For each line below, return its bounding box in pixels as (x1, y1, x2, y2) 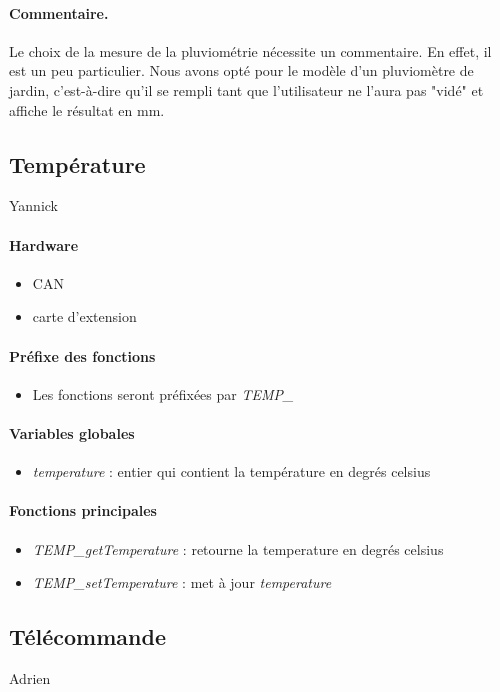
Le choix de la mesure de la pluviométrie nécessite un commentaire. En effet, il (9, 40, 492, 61)
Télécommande (9, 621, 166, 652)
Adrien (9, 667, 51, 688)
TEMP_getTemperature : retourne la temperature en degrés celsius (32, 538, 444, 559)
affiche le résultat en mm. (9, 99, 165, 120)
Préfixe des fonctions (9, 345, 156, 366)
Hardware (9, 234, 79, 255)
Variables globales (9, 422, 135, 443)
